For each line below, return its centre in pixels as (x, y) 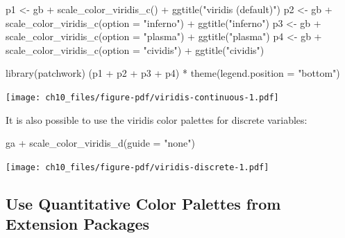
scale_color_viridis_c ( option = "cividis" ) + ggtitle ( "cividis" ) (135, 49)
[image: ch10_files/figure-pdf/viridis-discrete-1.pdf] (137, 167)
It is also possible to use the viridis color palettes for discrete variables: (157, 119)
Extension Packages (78, 224)
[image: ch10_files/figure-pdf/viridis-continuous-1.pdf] (142, 97)
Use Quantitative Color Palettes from (143, 203)
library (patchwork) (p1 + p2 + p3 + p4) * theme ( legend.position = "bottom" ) (173, 73)
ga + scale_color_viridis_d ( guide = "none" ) (100, 143)
